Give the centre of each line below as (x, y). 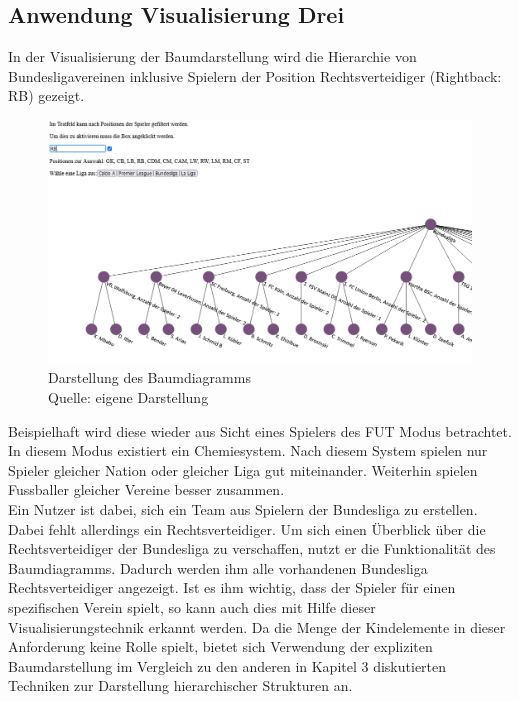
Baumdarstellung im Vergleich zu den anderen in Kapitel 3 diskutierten (227, 665)
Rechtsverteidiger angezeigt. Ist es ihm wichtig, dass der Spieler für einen (232, 587)
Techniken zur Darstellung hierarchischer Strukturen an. (180, 685)
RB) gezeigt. (46, 95)
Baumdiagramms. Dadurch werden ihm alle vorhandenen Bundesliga (218, 567)
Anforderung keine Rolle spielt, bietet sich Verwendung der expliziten (220, 646)
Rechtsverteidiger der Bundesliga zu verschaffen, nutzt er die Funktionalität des (252, 548)
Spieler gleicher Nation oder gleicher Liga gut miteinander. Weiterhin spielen (243, 469)
